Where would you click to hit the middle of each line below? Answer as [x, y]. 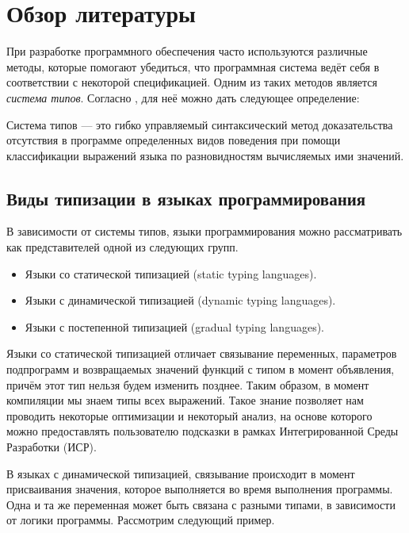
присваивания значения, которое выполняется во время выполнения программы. [200, 489]
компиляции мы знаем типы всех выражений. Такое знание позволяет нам [185, 400]
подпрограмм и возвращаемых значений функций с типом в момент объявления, [201, 369]
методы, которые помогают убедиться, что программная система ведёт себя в [193, 66]
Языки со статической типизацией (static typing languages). [171, 273]
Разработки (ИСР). [52, 447]
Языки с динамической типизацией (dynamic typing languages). [180, 300]
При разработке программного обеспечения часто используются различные [187, 51]
